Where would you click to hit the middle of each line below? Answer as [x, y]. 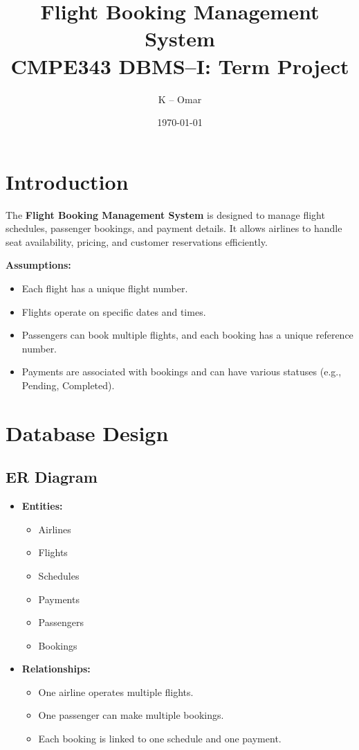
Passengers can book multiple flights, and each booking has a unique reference [187, 335]
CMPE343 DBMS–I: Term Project [180, 65]
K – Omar [180, 99]
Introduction [67, 181]
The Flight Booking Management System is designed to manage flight [165, 214]
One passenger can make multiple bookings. [131, 715]
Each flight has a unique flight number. [105, 288]
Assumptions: [38, 265]
